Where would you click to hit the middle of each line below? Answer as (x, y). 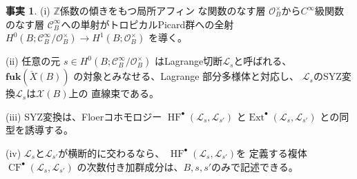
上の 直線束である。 (114, 93)
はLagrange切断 (189, 61)
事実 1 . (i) (28, 10)
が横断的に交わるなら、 (112, 152)
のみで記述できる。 (255, 166)
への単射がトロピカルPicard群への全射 (147, 24)
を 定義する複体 (272, 152)
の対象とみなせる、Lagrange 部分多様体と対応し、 (186, 76)
